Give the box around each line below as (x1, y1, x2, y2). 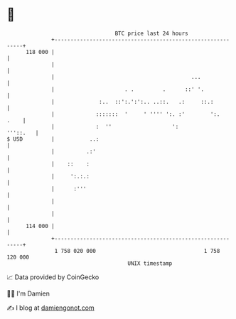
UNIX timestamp (127, 259, 173, 267)
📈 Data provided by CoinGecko (6, 273, 100, 281)
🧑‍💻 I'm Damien (6, 289, 50, 298)
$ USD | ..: (6, 135, 100, 143)
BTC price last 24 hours (114, 30, 189, 37)
